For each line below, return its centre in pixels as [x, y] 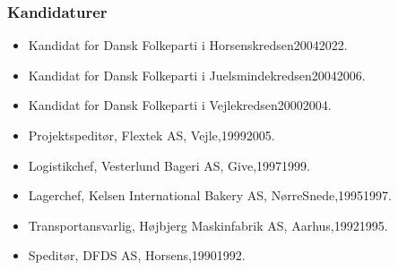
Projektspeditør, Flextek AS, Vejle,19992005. [151, 135]
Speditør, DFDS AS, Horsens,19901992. [137, 255]
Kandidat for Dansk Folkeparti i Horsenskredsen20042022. [188, 45]
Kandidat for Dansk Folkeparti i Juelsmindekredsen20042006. [197, 75]
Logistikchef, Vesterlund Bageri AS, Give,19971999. [169, 165]
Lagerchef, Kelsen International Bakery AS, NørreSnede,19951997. [210, 195]
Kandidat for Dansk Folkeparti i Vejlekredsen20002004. [180, 105]
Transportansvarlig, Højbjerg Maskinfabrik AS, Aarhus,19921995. [208, 225]
